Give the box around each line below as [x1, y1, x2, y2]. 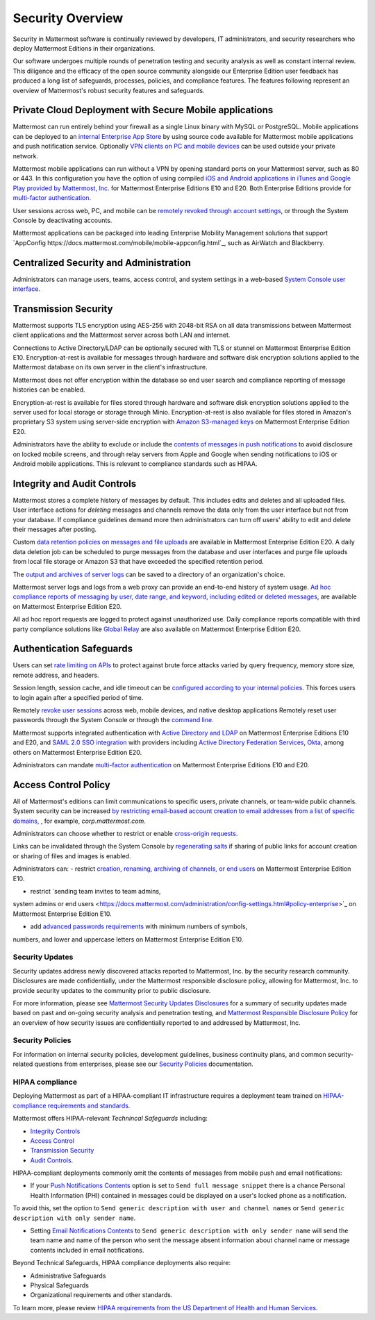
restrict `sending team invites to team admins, [30, 887, 161, 896]
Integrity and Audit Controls [12, 478, 137, 490]
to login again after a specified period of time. [12, 693, 144, 701]
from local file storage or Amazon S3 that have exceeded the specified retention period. [12, 558, 264, 566]
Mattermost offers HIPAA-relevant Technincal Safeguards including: [12, 1114, 208, 1123]
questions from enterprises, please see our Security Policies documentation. [34, 1060, 253, 1069]
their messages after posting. [12, 525, 97, 534]
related [12, 1060, 33, 1069]
